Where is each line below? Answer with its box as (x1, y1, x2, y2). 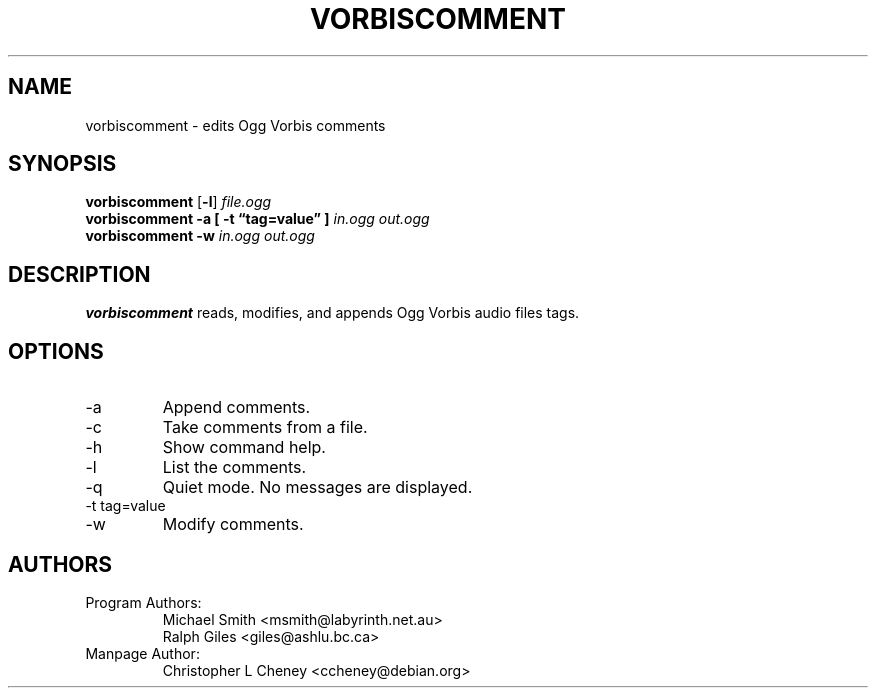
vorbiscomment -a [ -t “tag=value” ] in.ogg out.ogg (85, 210, 430, 228)
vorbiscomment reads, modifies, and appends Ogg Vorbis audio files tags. (85, 304, 580, 322)
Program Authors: (85, 593, 202, 611)
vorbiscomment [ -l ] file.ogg (85, 193, 272, 211)
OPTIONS (8, 338, 104, 364)
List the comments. (162, 457, 307, 478)
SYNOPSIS (8, 151, 117, 177)
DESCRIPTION (8, 261, 151, 287)
